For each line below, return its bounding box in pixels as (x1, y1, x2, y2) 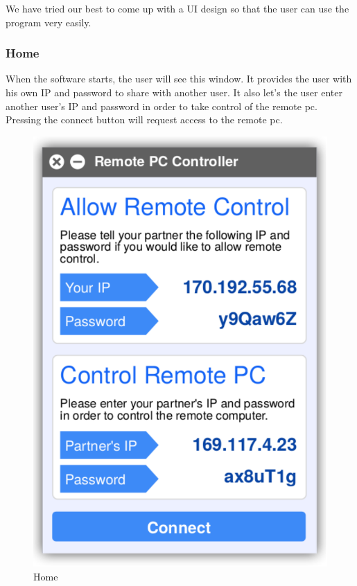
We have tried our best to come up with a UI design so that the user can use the (6, 1, 349, 15)
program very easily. (6, 15, 92, 29)
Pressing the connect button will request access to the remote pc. (6, 112, 283, 127)
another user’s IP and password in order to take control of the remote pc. (6, 98, 317, 113)
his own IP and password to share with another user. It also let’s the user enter (6, 85, 342, 99)
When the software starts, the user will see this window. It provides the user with (6, 71, 352, 86)
